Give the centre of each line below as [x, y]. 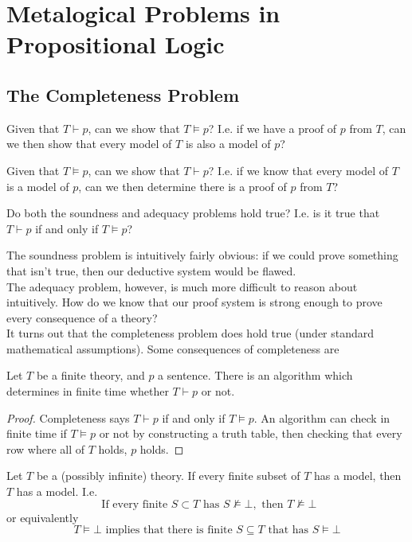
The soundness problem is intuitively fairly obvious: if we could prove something [202, 255]
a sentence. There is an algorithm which [255, 375]
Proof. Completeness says [68, 417]
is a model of [38, 186]
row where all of [46, 448]
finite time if [37, 433]
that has [288, 530]
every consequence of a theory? [82, 317]
